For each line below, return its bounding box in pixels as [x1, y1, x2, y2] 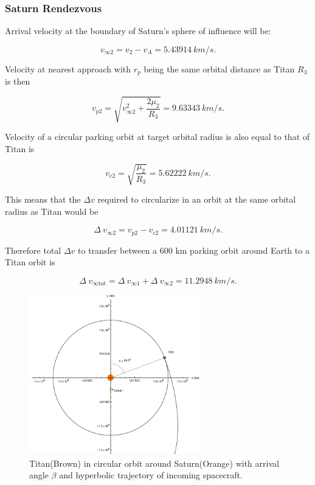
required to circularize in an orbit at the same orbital [97, 193, 296, 206]
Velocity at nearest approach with [5, 62, 131, 75]
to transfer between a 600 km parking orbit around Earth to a [78, 243, 310, 256]
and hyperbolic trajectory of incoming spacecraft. [59, 469, 243, 481]
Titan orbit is [5, 256, 55, 268]
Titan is [5, 142, 35, 155]
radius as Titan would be [5, 204, 99, 217]
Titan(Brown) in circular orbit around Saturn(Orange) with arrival [29, 456, 279, 469]
